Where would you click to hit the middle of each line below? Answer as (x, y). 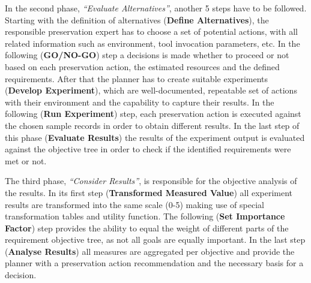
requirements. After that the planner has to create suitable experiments (137, 78)
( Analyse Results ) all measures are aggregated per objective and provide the (150, 251)
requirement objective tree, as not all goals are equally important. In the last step (155, 240)
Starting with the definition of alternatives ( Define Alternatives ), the (137, 19)
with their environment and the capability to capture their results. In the (140, 102)
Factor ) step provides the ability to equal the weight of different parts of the (147, 228)
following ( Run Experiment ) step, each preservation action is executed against (153, 114)
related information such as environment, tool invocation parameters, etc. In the (152, 43)
